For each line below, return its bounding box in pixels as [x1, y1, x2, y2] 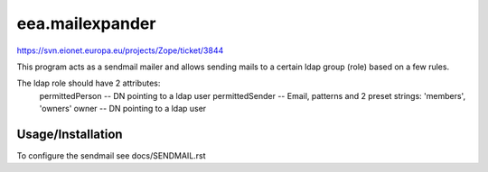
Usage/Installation [16, 126, 123, 141]
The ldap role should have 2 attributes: [16, 77, 161, 89]
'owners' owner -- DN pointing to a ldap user [39, 104, 207, 114]
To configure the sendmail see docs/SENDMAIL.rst [16, 150, 207, 161]
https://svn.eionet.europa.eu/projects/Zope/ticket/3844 [16, 45, 224, 56]
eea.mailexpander [16, 14, 156, 33]
